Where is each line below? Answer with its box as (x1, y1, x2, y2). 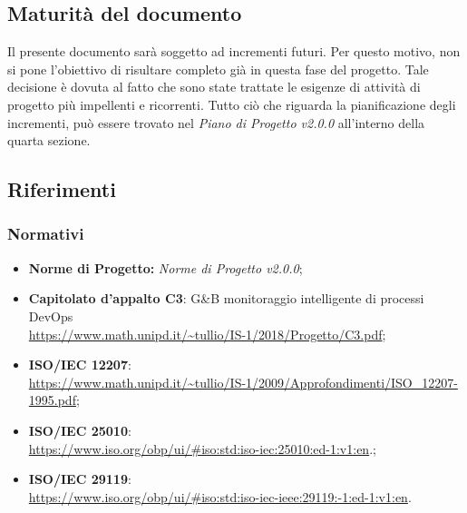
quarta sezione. (7, 131, 91, 150)
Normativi (7, 222, 84, 245)
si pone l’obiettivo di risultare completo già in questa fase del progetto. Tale (7, 59, 429, 78)
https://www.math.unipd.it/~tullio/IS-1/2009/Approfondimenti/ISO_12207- (28, 372, 458, 391)
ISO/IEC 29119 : (28, 469, 131, 488)
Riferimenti (7, 175, 116, 203)
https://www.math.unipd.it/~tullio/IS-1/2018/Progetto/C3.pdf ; (28, 324, 386, 343)
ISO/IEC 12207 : (28, 355, 131, 374)
